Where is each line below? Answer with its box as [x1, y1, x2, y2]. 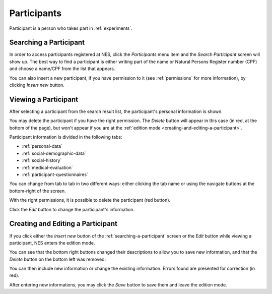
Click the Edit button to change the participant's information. [9, 206, 135, 212]
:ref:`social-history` [22, 157, 62, 163]
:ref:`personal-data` [22, 143, 63, 149]
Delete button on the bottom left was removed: [9, 256, 106, 262]
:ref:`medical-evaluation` [22, 164, 73, 170]
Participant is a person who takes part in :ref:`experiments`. [9, 25, 133, 31]
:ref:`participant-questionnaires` [22, 171, 88, 178]
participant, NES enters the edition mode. [9, 240, 95, 246]
